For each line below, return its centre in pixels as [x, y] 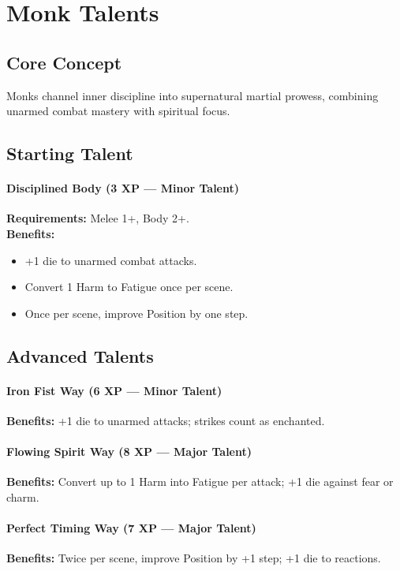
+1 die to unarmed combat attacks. [111, 260]
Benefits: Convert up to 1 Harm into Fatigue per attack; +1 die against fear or [200, 481]
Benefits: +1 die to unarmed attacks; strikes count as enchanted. [166, 420]
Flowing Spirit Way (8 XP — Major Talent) [129, 452]
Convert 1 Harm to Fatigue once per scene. [129, 287]
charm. [23, 496]
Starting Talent [70, 153]
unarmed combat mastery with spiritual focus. [118, 111]
